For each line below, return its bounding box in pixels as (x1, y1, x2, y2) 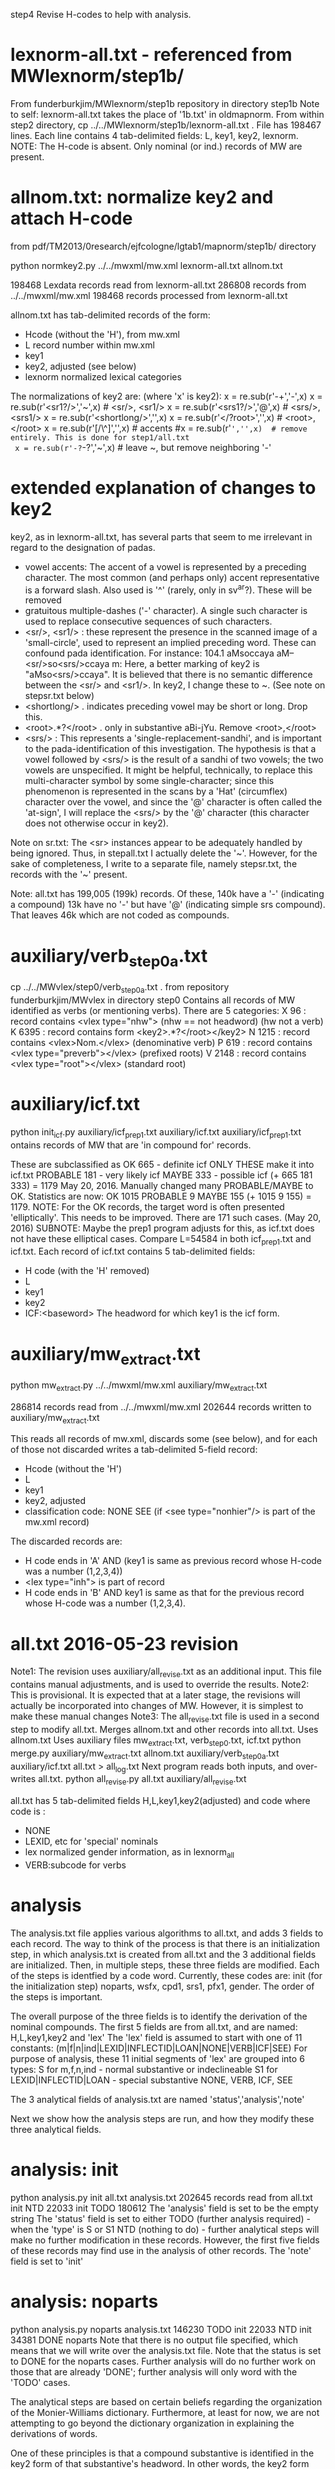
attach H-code (10, 207, 133, 230)
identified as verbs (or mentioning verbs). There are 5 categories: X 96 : (10, 1004, 307, 1016)
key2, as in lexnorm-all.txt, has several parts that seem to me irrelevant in (10, 530, 313, 543)
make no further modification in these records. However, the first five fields (10, 2234, 320, 2246)
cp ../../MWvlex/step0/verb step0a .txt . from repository (10, 981, 230, 995)
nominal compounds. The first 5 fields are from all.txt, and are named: (10, 2020, 298, 2033)
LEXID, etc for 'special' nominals (24, 1835, 159, 1848)
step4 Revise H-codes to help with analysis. (10, 9, 192, 20)
